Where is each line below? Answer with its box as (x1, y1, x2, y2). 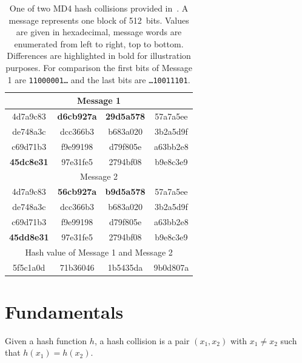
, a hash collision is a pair (94, 334, 190, 347)
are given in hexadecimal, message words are (16, 25, 182, 38)
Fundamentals (5, 299, 124, 324)
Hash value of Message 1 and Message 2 (25, 245, 173, 258)
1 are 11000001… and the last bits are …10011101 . (7, 73, 190, 86)
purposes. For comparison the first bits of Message (5, 61, 192, 73)
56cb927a (57, 185, 97, 198)
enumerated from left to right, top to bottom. (14, 37, 184, 50)
